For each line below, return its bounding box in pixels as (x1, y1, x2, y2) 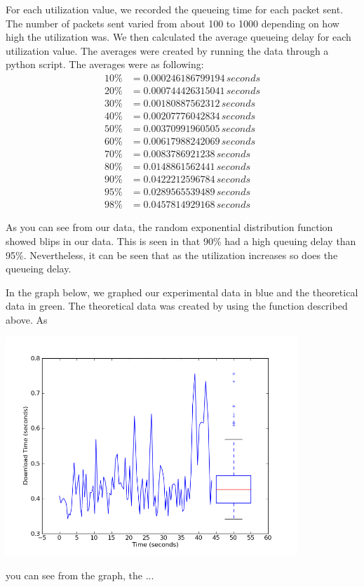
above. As (6, 312, 48, 327)
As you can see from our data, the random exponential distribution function (6, 220, 333, 235)
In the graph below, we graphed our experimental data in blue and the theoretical (6, 284, 358, 299)
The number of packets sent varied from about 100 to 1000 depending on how (6, 15, 339, 30)
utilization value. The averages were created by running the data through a (6, 43, 329, 58)
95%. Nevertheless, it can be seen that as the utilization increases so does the (6, 247, 338, 262)
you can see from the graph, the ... (6, 567, 154, 582)
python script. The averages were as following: (6, 57, 204, 72)
